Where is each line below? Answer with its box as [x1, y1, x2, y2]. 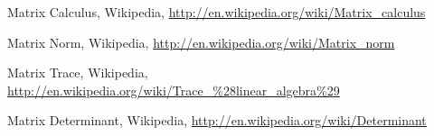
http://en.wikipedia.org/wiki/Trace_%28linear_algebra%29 [7, 80, 340, 99]
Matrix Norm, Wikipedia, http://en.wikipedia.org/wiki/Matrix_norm [7, 32, 395, 51]
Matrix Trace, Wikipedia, [7, 63, 148, 82]
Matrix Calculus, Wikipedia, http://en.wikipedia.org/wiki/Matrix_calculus [7, 3, 426, 21]
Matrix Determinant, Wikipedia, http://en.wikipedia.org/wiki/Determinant [7, 111, 427, 130]
